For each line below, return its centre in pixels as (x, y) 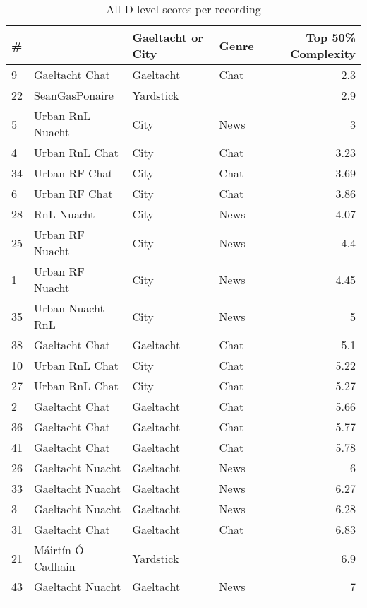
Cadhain (55, 566)
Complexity (323, 53)
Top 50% (331, 37)
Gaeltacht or (168, 37)
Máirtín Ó (59, 550)
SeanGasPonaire (74, 95)
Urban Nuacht (69, 308)
